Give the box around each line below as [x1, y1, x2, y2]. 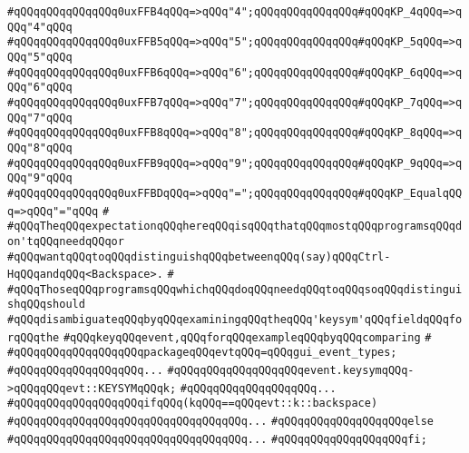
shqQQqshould [7, 298, 85, 311]
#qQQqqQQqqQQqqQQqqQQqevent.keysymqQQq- [167, 364, 415, 378]
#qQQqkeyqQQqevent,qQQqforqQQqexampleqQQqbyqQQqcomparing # [63, 330, 432, 344]
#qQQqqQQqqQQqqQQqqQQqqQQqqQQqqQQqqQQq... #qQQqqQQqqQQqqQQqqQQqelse [7, 415, 435, 428]
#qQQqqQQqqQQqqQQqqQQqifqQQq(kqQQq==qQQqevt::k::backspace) [7, 397, 378, 410]
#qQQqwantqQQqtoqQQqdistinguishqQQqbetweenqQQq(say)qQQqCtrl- [7, 250, 391, 263]
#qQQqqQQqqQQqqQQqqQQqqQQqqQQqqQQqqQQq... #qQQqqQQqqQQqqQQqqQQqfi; [7, 432, 427, 446]
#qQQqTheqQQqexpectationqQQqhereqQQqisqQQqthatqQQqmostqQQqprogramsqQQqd [7, 220, 463, 233]
